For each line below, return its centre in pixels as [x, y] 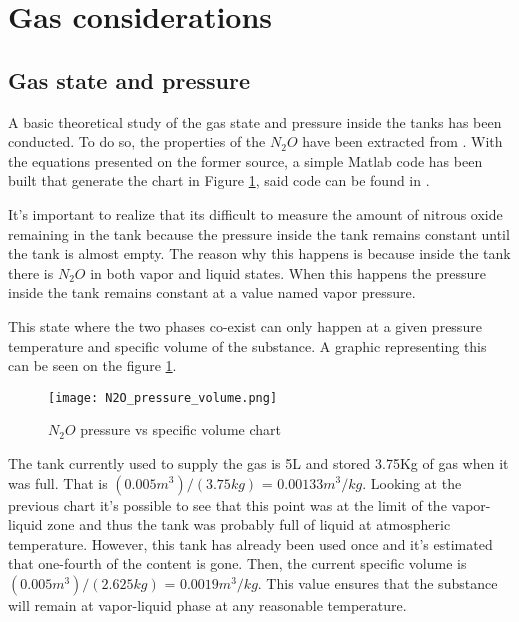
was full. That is [58, 482]
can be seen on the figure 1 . [92, 365]
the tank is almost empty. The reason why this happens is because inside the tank [259, 253]
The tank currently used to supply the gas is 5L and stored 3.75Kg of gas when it [258, 462]
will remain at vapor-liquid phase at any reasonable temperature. [207, 604]
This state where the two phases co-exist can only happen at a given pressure [245, 325]
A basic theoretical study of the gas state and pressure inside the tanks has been [255, 121]
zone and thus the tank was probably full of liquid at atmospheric [249, 524]
